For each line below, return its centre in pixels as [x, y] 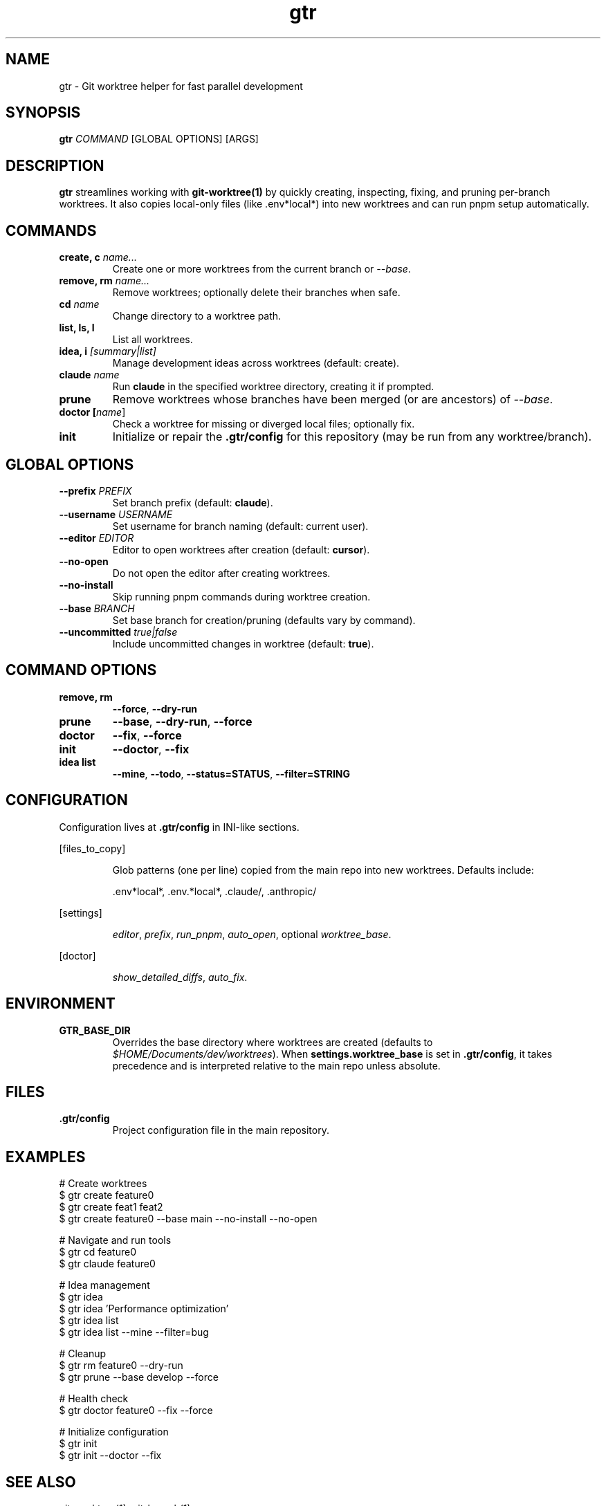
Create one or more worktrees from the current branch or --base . [261, 269]
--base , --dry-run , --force [182, 721]
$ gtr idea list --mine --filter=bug [134, 1332]
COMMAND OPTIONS [81, 670]
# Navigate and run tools [115, 1240]
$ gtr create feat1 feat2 [111, 1207]
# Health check [94, 1399]
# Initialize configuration [114, 1432]
